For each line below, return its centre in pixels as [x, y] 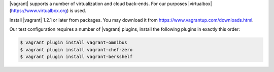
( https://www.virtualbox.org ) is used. [48, 11]
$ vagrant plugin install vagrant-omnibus [74, 43]
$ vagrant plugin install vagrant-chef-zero [76, 50]
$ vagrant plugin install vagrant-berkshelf [76, 56]
